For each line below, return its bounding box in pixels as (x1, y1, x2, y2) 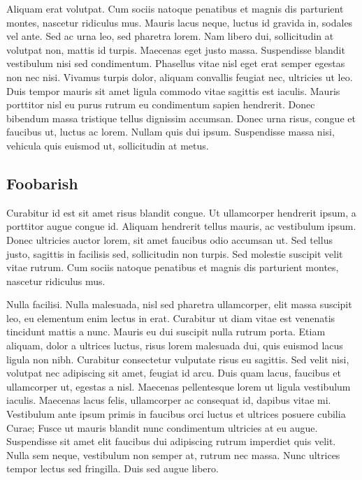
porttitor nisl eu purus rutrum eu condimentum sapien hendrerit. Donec (6, 97, 315, 112)
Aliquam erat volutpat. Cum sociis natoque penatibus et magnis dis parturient (6, 1, 344, 15)
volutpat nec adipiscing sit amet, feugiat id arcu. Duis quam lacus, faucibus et (6, 365, 341, 380)
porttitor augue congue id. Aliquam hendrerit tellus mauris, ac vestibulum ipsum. (6, 219, 356, 233)
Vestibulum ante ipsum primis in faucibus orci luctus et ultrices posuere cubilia (6, 407, 346, 421)
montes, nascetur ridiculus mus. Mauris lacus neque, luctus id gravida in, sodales (6, 15, 353, 29)
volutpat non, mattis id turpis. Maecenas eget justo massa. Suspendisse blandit (6, 42, 345, 57)
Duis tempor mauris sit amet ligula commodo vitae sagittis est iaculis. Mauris (6, 83, 340, 98)
